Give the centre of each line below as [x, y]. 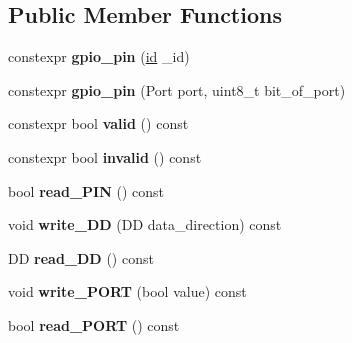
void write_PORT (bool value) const [127, 291]
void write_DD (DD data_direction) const [145, 224]
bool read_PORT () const [94, 324]
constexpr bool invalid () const [105, 156]
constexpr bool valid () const [98, 123]
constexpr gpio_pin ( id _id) [99, 56]
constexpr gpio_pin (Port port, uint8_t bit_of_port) [177, 89]
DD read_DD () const [81, 257]
